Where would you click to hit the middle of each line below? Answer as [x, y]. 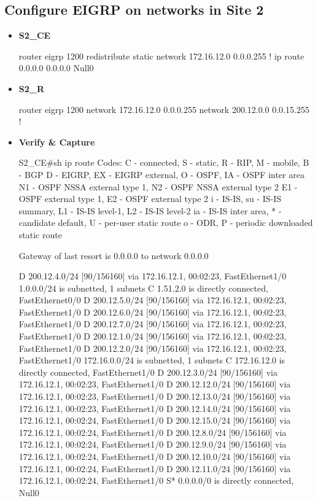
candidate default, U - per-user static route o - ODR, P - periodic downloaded [166, 223]
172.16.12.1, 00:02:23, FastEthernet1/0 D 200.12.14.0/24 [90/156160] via [155, 408]
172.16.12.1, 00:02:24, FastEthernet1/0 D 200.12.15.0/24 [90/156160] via [155, 420]
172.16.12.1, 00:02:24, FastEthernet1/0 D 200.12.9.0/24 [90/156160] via [153, 444]
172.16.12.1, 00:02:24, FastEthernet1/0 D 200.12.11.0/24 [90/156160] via [155, 468]
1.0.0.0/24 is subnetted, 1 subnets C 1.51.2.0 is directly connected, [143, 288]
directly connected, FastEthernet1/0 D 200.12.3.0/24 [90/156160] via [148, 372]
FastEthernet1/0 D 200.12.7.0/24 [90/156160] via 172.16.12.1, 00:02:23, [153, 324]
